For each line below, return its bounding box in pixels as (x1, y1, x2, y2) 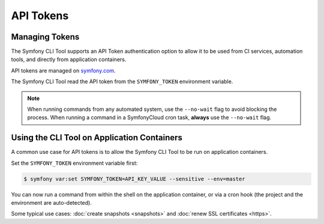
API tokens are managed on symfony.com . (11, 66, 116, 74)
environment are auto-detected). (11, 199, 92, 207)
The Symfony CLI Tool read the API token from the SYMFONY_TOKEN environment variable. (11, 78, 233, 85)
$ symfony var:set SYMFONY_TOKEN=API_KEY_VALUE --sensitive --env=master (23, 175, 245, 182)
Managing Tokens (11, 32, 80, 42)
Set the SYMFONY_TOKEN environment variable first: (11, 159, 138, 167)
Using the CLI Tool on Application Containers (11, 132, 183, 143)
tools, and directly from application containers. (11, 56, 127, 63)
